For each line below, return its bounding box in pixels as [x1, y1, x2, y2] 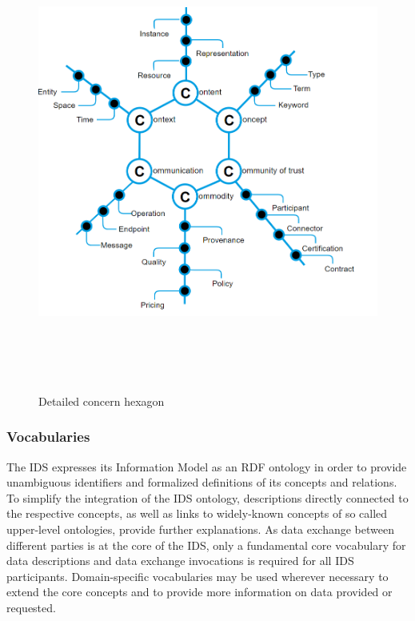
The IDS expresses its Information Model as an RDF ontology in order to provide [6, 458, 407, 475]
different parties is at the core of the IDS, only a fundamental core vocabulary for [6, 536, 406, 553]
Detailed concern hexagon [38, 392, 165, 409]
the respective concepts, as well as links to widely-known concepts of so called [6, 505, 388, 522]
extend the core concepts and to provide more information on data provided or [6, 583, 393, 600]
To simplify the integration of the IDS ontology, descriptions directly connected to [6, 489, 409, 506]
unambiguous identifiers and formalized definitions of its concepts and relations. [6, 474, 397, 491]
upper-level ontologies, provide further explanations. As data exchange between [6, 520, 394, 537]
